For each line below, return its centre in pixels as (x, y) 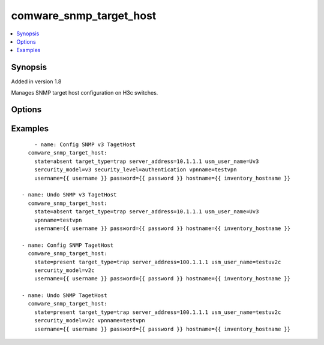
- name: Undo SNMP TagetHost (64, 296)
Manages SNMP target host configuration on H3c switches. (85, 92)
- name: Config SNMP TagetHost (68, 245)
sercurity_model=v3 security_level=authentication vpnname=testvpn (135, 170)
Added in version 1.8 (36, 81)
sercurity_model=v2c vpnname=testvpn (89, 321)
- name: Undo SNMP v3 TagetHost (69, 195)
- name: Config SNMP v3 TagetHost (85, 145)
